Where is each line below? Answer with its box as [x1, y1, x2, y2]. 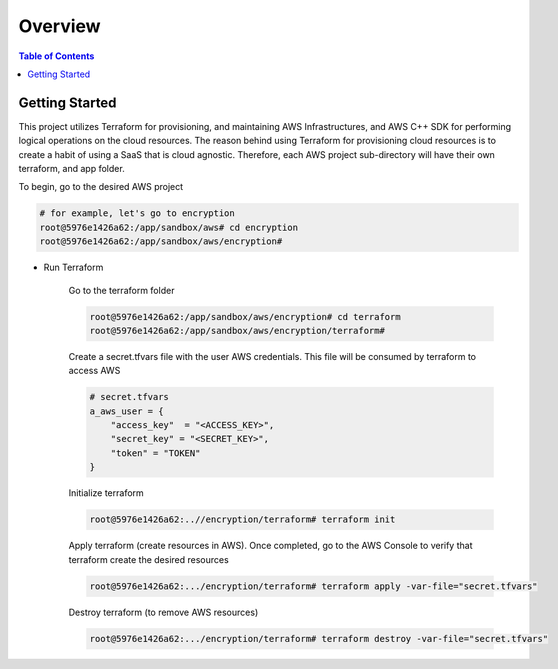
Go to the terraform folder [68, 284, 175, 296]
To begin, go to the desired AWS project [18, 181, 184, 193]
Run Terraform [43, 261, 104, 274]
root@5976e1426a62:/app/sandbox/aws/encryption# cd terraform [89, 311, 401, 322]
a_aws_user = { [89, 405, 164, 417]
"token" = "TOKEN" [110, 447, 201, 459]
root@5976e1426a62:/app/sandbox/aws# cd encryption [39, 221, 299, 233]
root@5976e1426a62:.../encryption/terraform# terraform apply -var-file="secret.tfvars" [89, 580, 539, 592]
